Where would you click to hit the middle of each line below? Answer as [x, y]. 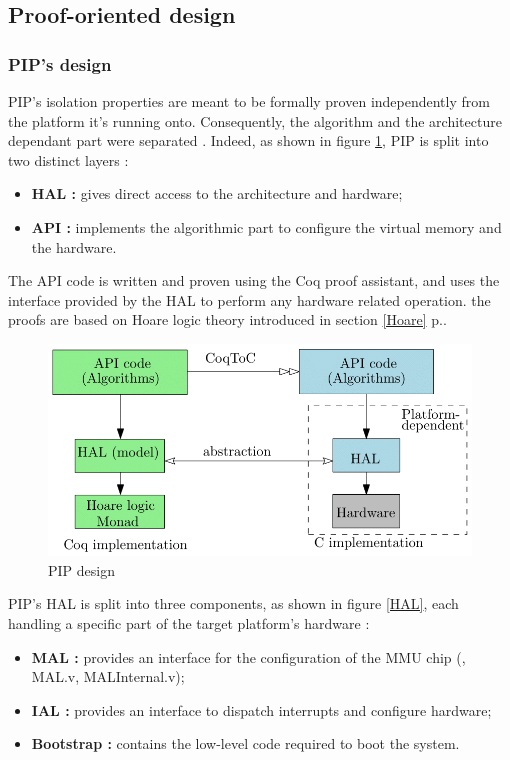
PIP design [81, 569]
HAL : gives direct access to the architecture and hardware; [217, 193]
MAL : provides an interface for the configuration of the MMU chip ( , [248, 656]
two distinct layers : [68, 159]
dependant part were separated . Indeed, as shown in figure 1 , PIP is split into [248, 140]
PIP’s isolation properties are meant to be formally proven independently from [249, 101]
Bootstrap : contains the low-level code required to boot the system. [245, 743]
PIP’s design [60, 63]
